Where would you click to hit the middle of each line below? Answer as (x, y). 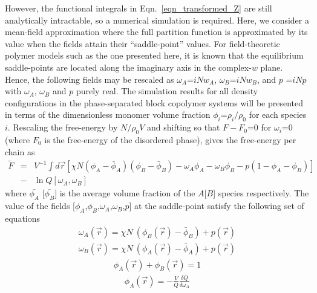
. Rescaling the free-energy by (63, 127)
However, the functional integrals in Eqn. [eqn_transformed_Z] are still (139, 8)
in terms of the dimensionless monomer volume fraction (108, 114)
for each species (278, 114)
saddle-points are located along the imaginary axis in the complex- (128, 67)
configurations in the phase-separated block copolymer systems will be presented (154, 102)
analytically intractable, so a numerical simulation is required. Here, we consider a (157, 20)
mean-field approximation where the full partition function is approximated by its (156, 32)
